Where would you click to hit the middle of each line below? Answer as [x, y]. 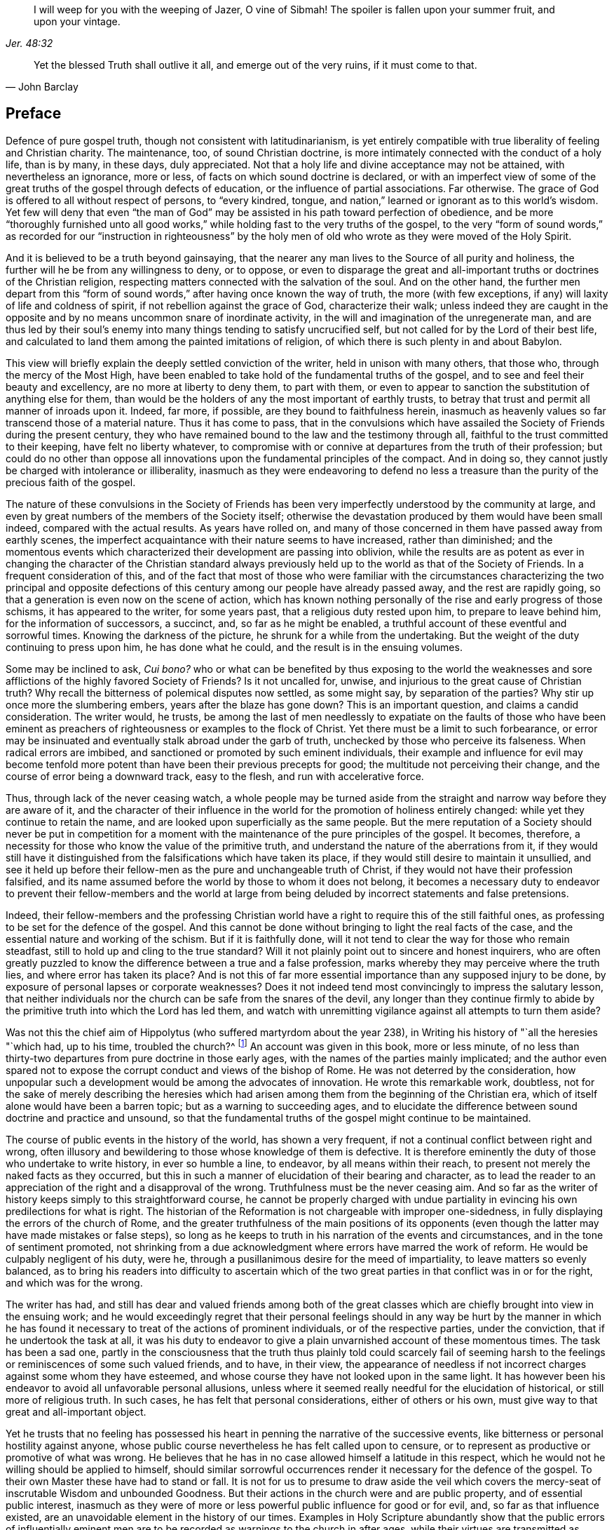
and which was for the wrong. [74, 1282]
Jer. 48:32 [29, 43]
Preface [34, 114]
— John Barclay [42, 87]
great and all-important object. [76, 1411]
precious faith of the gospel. [71, 482]
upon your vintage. [77, 21]
